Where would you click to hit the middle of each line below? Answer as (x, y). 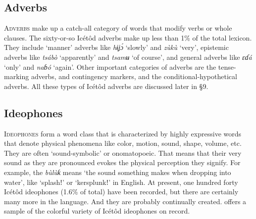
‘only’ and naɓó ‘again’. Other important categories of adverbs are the (110, 66)
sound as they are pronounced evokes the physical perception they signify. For (122, 162)
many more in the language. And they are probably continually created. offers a (125, 201)
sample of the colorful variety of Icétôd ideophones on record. (97, 211)
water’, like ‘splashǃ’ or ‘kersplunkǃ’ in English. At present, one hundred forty (121, 182)
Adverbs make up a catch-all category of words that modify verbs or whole (118, 28)
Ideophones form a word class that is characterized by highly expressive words (123, 133)
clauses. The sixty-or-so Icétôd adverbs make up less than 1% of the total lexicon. (128, 37)
